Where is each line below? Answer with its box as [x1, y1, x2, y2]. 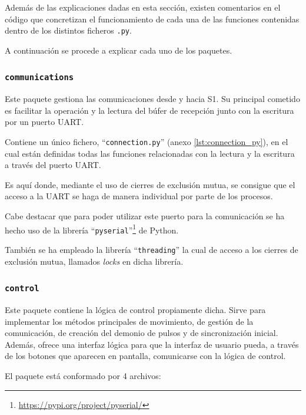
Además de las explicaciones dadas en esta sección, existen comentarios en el [5, 1, 281, 13]
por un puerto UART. [5, 116, 84, 128]
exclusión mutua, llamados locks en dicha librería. [5, 255, 184, 267]
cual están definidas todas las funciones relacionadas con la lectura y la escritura [5, 147, 295, 159]
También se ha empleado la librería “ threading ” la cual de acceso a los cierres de [5, 243, 298, 255]
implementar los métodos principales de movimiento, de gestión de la [5, 315, 254, 327]
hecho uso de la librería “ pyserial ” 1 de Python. [5, 222, 179, 236]
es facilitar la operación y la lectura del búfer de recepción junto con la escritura [5, 104, 294, 116]
